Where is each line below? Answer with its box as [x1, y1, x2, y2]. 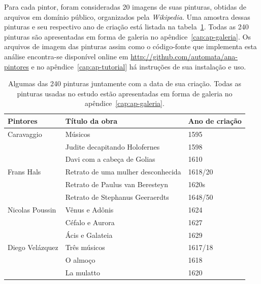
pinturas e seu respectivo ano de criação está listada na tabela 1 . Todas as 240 [4, 21, 249, 32]
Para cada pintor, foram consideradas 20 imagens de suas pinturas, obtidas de [4, 2, 246, 12]
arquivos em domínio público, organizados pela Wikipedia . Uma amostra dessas [4, 11, 250, 22]
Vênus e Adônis [65, 204, 114, 215]
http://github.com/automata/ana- [130, 51, 238, 61]
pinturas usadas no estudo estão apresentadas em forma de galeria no [17, 88, 233, 98]
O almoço [65, 255, 95, 265]
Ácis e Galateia [65, 229, 113, 240]
